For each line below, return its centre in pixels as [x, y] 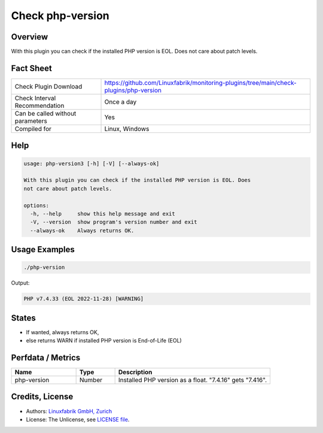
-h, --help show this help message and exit [103, 214]
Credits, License [42, 397]
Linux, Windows [127, 129]
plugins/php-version [133, 90]
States [23, 318]
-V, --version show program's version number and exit [114, 222]
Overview [30, 37]
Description [135, 373]
